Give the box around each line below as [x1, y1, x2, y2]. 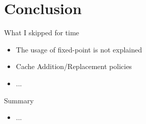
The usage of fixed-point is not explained [16, 44, 142, 54]
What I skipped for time [4, 27, 80, 38]
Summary [4, 95, 34, 105]
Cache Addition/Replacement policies [16, 61, 132, 72]
